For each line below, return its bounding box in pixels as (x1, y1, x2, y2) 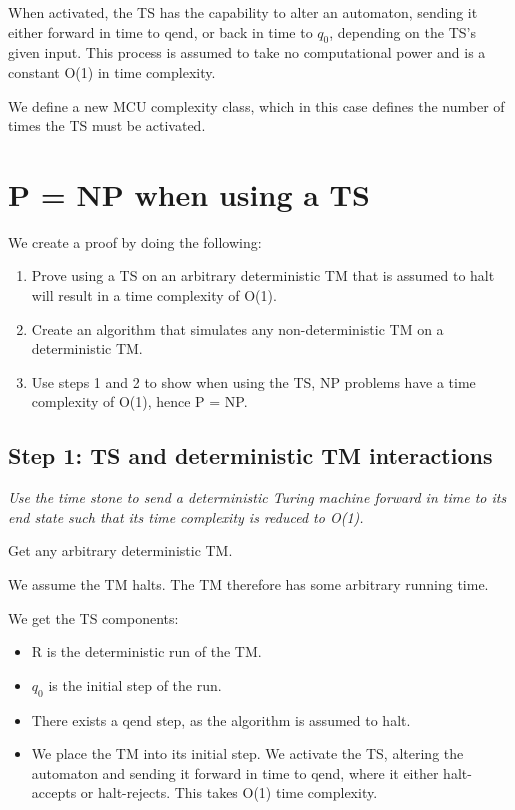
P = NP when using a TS (8, 173, 370, 214)
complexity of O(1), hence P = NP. (31, 391, 248, 412)
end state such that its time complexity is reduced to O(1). (8, 506, 364, 527)
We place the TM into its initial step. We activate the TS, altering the (31, 743, 464, 764)
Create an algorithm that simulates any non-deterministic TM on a (31, 318, 444, 339)
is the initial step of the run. (48, 674, 222, 695)
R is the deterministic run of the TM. (31, 641, 262, 662)
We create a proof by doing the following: (8, 231, 262, 252)
